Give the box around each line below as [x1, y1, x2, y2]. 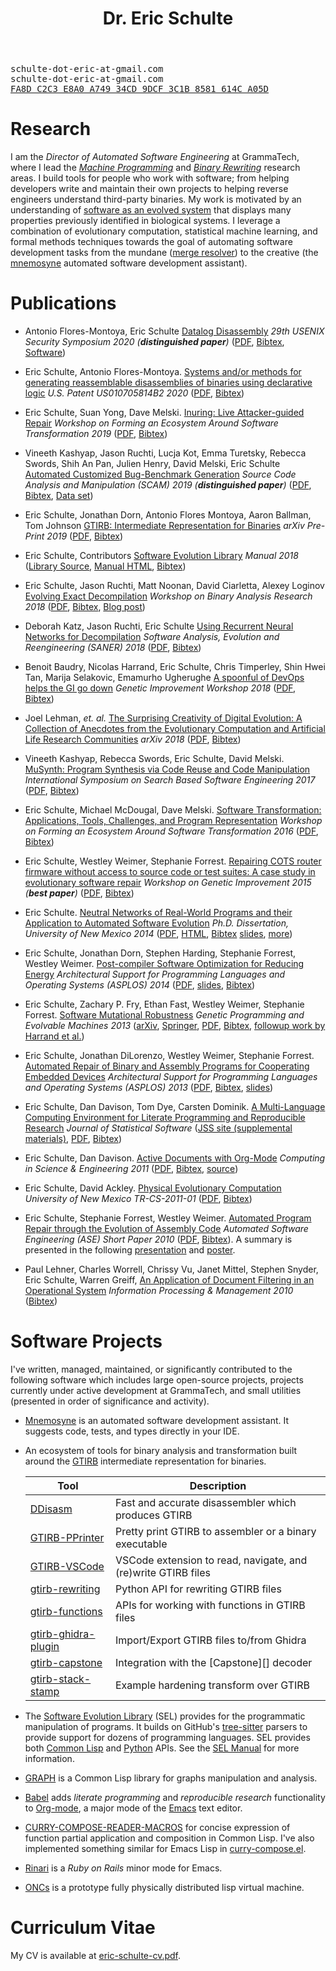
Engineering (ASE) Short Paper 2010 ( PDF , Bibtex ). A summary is [24, 1233, 293, 1246]
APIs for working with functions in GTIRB [114, 1598, 306, 1612]
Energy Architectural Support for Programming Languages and [24, 968, 286, 981]
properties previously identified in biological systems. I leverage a [10, 215, 281, 227]
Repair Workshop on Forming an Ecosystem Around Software [24, 417, 279, 429]
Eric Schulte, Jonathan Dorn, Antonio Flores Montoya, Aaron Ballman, [24, 509, 312, 521]
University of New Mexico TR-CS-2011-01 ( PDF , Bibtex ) [24, 1193, 253, 1205]
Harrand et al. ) [24, 1030, 85, 1042]
